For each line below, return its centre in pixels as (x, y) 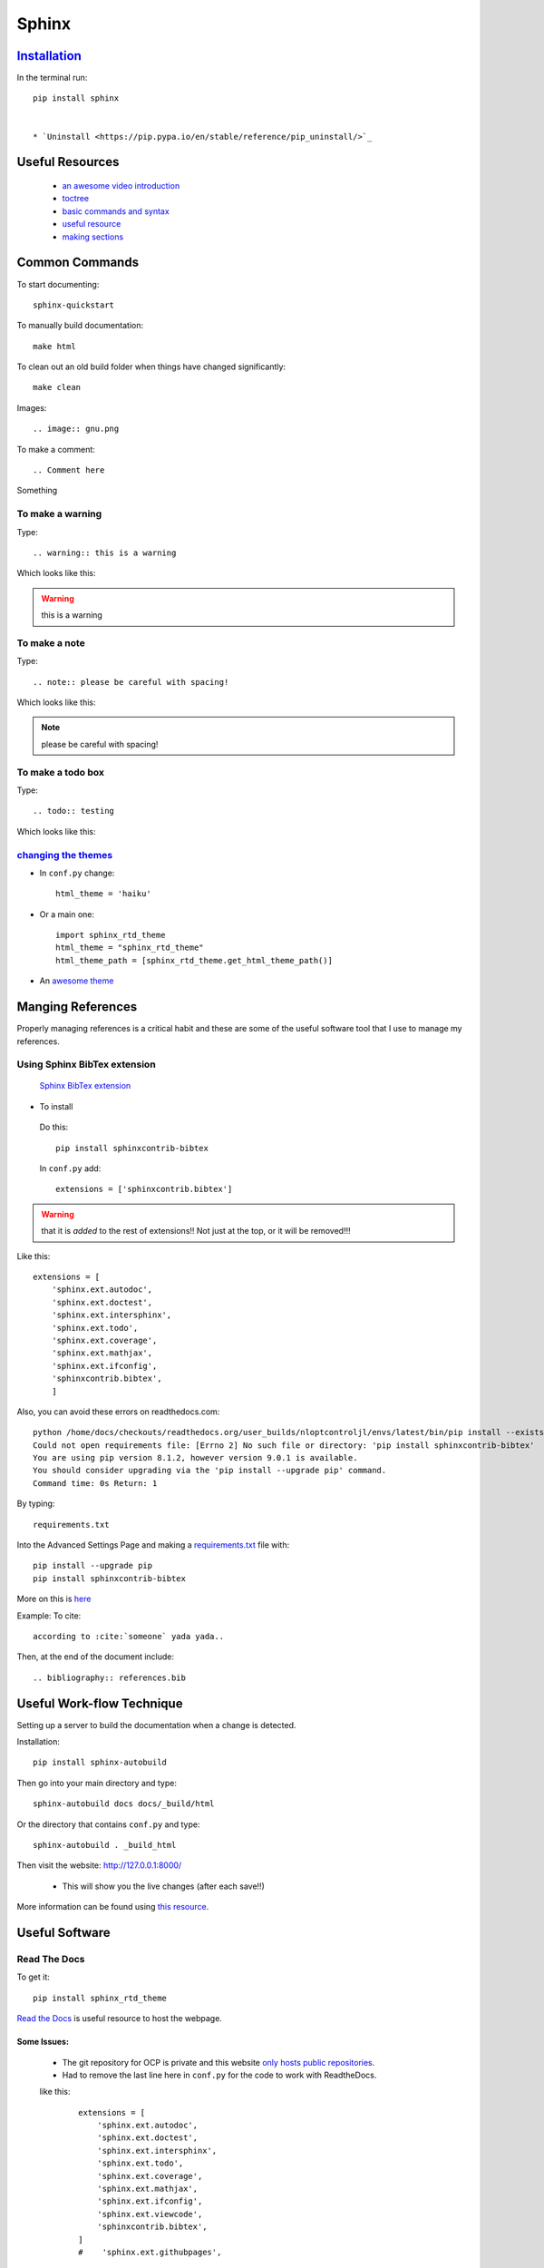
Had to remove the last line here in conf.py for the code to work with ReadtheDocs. (219, 2075)
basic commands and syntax (116, 211)
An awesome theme (77, 981)
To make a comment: (56, 449)
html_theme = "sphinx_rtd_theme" (130, 948)
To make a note (51, 642)
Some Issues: (43, 2042)
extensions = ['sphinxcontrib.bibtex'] (144, 1189)
